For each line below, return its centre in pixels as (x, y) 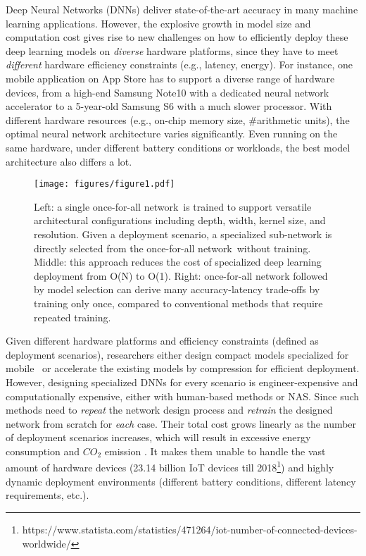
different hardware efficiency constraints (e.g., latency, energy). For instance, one (179, 64)
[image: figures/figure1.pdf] (105, 184)
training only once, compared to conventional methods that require (178, 303)
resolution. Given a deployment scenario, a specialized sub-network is (183, 234)
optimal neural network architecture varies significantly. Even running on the (172, 134)
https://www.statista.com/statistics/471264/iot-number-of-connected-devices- (190, 529)
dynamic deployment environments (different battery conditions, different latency (181, 481)
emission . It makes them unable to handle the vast (215, 451)
